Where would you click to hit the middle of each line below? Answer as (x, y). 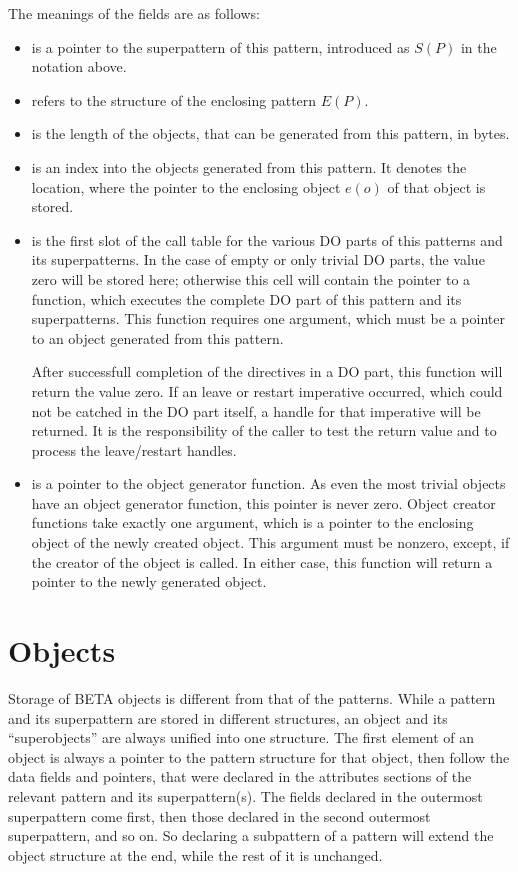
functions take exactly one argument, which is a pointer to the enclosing (252, 522)
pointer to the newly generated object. (149, 581)
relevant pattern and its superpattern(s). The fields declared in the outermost (245, 795)
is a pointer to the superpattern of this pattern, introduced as (220, 46)
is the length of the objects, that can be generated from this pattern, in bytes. (270, 133)
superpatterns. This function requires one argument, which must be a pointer (268, 318)
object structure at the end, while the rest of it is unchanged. (195, 854)
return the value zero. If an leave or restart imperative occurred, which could (267, 390)
